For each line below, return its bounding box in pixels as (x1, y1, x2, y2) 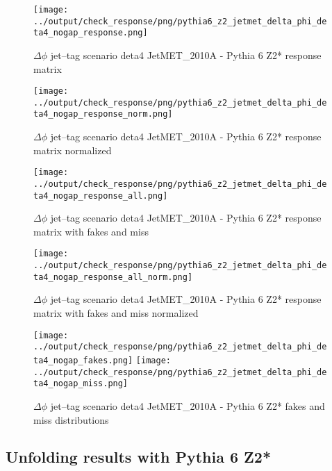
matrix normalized (33, 142, 112, 157)
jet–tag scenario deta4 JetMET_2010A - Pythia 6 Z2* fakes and (50, 398, 325, 413)
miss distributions (33, 412, 109, 427)
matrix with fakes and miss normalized (33, 306, 199, 320)
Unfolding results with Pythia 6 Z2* (6, 446, 272, 468)
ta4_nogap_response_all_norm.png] (33, 272, 193, 282)
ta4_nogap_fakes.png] (33, 355, 133, 365)
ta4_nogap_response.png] (33, 28, 148, 38)
